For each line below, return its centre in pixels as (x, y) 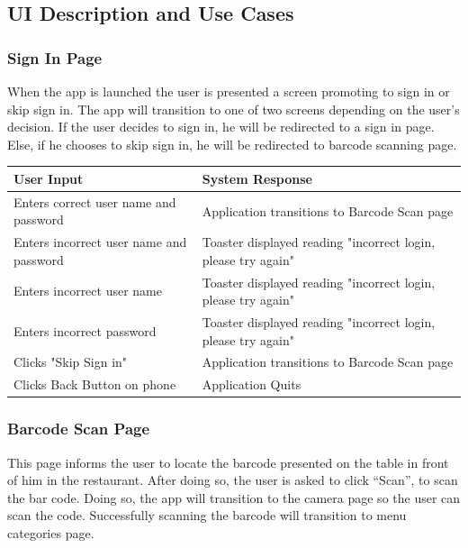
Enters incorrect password (85, 330)
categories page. (51, 533)
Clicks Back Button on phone (95, 384)
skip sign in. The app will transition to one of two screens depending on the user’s (234, 109)
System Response (257, 178)
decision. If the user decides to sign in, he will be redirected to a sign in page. (221, 127)
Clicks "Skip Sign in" (71, 362)
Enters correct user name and (95, 201)
